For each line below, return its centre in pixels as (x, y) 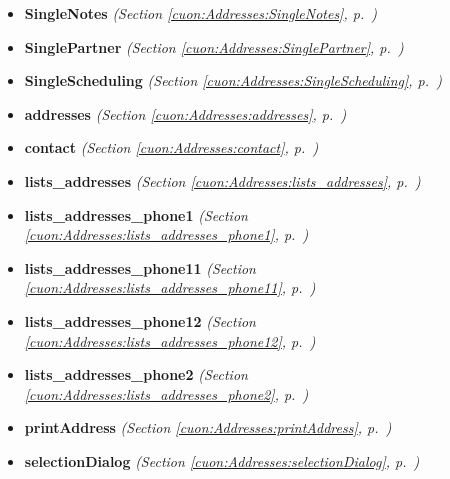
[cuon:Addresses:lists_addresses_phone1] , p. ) (166, 234)
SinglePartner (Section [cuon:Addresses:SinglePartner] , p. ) (214, 46)
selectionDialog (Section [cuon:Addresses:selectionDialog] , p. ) (222, 460)
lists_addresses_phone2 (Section (136, 374)
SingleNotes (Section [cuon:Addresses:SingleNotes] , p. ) (201, 13)
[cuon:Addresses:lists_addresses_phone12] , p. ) (170, 340)
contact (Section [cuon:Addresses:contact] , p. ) (171, 147)
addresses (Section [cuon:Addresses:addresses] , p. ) (185, 113)
